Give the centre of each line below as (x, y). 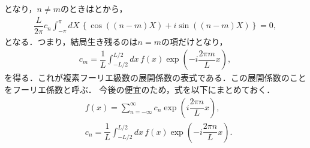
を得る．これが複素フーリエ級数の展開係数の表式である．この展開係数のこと (155, 78)
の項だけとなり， (194, 41)
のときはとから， (94, 8)
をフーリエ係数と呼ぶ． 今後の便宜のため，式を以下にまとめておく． (140, 89)
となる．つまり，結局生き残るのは (71, 41)
